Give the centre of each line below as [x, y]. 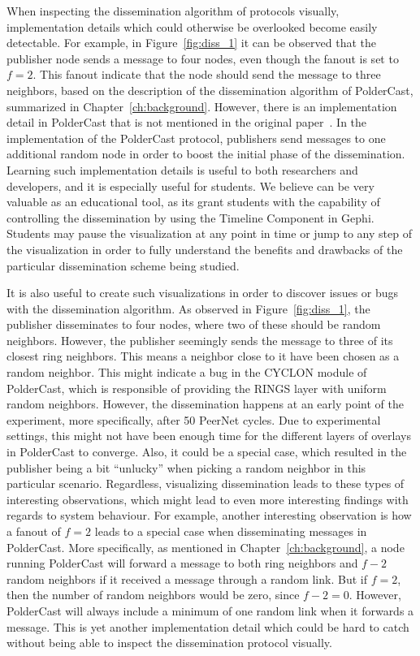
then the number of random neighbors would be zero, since [153, 595]
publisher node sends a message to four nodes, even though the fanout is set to [203, 58]
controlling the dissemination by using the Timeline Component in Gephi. [191, 217]
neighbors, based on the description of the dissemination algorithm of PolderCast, [210, 90]
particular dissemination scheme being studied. [123, 265]
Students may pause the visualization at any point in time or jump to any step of [209, 233]
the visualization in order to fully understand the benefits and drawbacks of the [205, 249]
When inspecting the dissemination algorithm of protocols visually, [173, 11]
